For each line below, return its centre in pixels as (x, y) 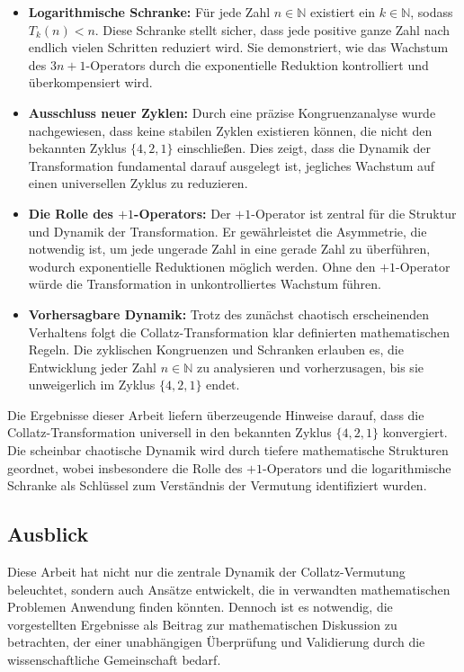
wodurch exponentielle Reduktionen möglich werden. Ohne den (202, 266)
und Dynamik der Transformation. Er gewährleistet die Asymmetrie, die (228, 231)
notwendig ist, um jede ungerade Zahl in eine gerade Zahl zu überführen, (229, 249)
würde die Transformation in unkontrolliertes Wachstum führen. (205, 284)
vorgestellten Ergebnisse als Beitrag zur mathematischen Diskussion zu (202, 624)
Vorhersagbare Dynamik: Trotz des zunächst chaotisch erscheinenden (228, 314)
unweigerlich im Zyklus (92, 385)
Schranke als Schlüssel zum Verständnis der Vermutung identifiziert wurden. (217, 485)
